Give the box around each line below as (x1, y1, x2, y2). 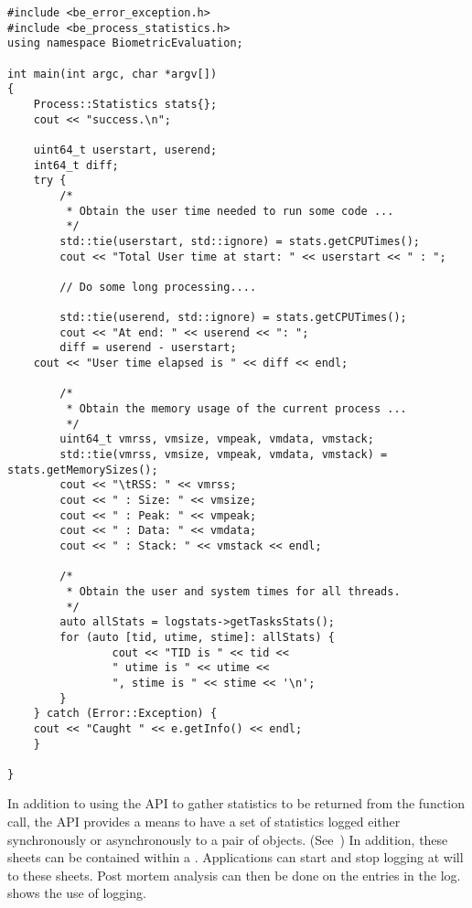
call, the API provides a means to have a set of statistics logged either (7, 812, 401, 831)
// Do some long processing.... (59, 280, 257, 294)
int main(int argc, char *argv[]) (7, 67, 218, 80)
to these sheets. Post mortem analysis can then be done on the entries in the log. (7, 865, 461, 884)
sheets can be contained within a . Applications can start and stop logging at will (7, 848, 464, 867)
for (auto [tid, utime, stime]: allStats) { (59, 630, 335, 644)
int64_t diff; (33, 158, 119, 172)
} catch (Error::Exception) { (33, 707, 218, 721)
